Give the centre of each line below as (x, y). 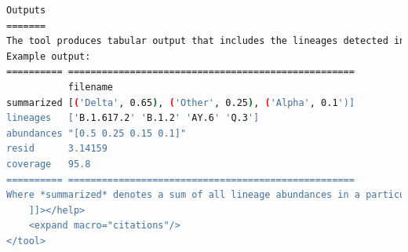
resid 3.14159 (57, 149)
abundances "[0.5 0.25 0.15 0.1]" (97, 133)
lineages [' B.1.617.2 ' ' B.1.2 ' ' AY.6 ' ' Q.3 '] (133, 118)
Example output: (49, 56)
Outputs (26, 10)
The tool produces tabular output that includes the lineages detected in (206, 41)
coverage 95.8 (49, 164)
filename (91, 87)
